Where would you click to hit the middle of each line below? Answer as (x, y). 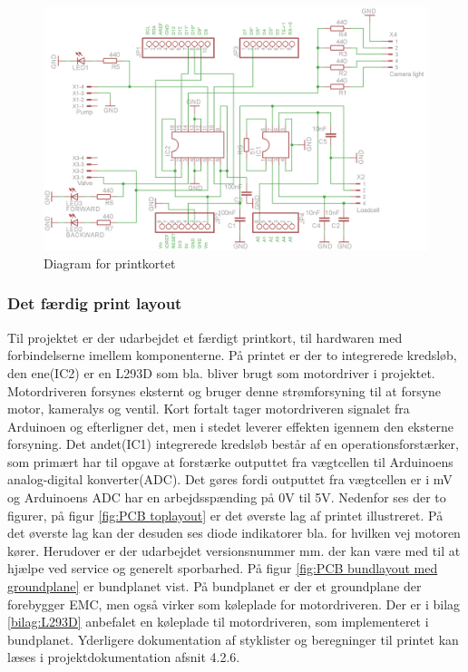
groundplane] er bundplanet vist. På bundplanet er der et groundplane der (214, 586)
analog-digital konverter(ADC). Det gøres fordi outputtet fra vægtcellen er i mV (230, 479)
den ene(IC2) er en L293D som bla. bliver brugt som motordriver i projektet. (221, 372)
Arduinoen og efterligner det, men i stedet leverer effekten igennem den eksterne (230, 426)
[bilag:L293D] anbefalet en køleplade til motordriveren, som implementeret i (218, 622)
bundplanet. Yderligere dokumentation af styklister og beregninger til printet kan (233, 639)
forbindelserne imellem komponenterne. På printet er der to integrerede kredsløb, (232, 355)
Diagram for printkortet (110, 263)
